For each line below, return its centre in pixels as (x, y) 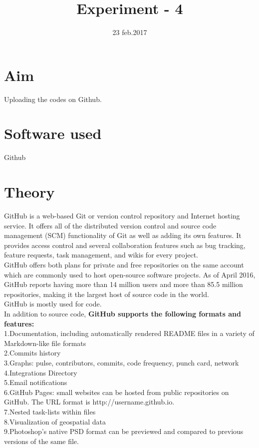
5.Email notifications (36, 382)
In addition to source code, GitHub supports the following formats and (123, 314)
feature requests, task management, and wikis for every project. (101, 255)
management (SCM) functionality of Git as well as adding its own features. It (123, 235)
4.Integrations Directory (41, 372)
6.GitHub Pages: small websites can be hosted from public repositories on (117, 392)
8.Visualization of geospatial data (55, 421)
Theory (29, 192)
